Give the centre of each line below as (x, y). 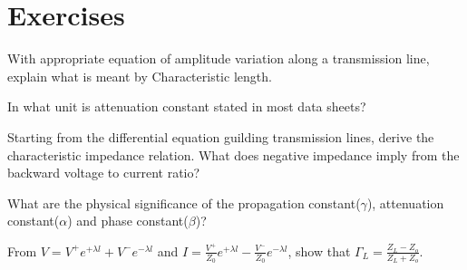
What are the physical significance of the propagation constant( (184, 202)
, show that (319, 251)
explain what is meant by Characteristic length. (140, 76)
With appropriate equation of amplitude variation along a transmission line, (219, 58)
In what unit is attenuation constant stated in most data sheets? (187, 106)
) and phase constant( (128, 221)
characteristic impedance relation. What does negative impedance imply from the (233, 154)
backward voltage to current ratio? (104, 173)
